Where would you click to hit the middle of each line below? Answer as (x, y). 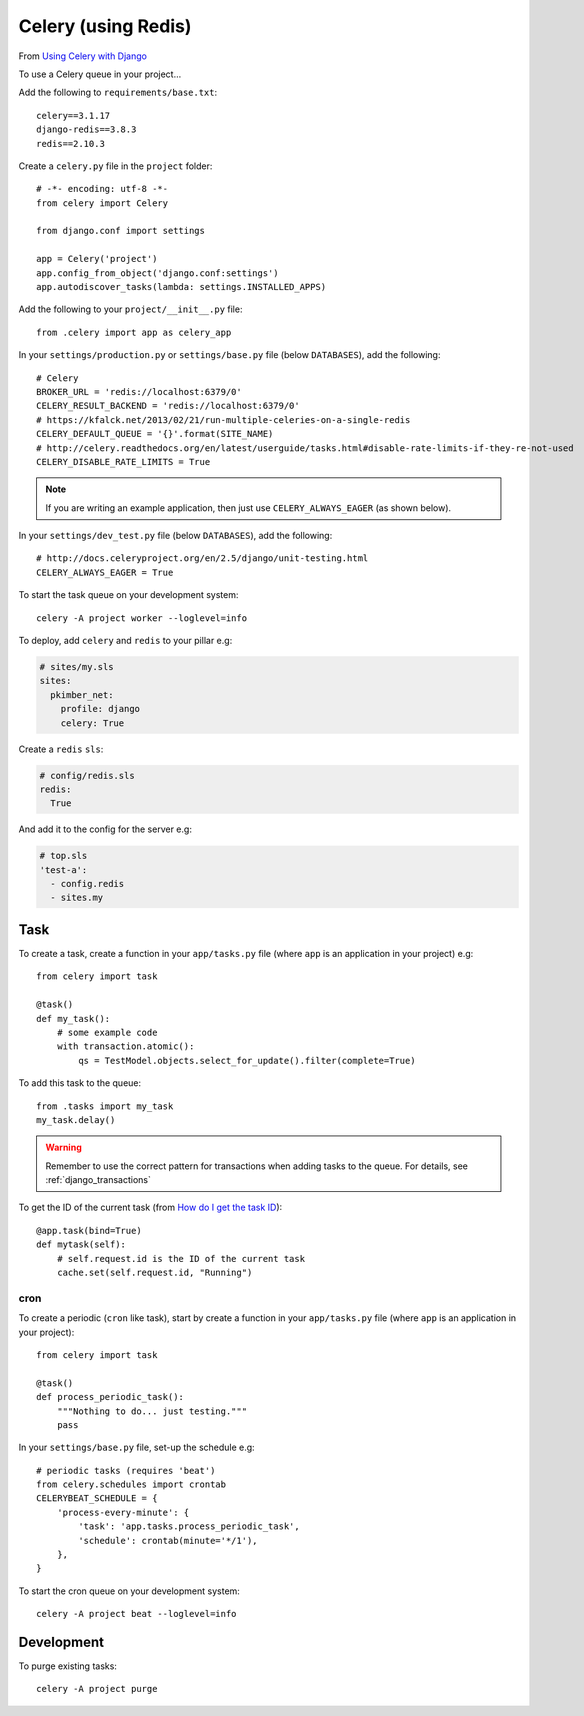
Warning (63, 1147)
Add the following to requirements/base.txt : (118, 92)
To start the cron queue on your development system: (129, 1591)
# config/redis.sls (87, 775)
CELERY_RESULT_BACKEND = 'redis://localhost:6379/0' (168, 406)
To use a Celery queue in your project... (100, 74)
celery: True (92, 723)
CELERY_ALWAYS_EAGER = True (105, 572)
